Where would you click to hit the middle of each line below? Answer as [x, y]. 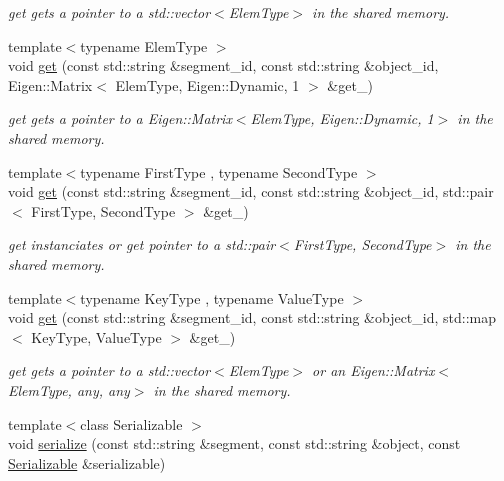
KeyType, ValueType [96, 336]
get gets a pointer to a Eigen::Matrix [120, 118]
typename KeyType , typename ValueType [212, 297]
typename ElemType [144, 45]
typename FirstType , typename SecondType [219, 171]
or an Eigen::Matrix [373, 370]
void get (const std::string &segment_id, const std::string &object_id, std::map [252, 317]
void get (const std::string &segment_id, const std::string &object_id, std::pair [251, 191]
